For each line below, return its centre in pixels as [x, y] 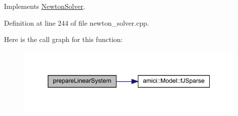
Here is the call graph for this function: [63, 39]
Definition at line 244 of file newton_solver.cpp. [77, 22]
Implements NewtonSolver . [45, 6]
